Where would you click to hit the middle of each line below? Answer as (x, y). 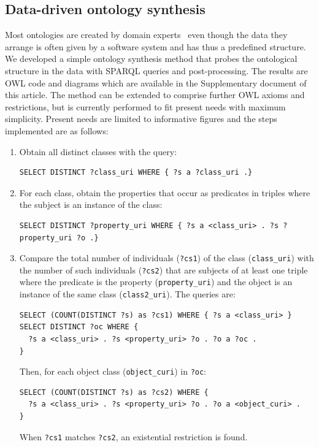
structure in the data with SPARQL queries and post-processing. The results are (156, 70)
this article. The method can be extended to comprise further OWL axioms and (155, 95)
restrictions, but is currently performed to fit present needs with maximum (145, 106)
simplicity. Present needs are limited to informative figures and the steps (141, 119)
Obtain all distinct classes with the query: (98, 151)
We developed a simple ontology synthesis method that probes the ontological (151, 59)
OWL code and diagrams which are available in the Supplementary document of (156, 82)
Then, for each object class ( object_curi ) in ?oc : (113, 371)
